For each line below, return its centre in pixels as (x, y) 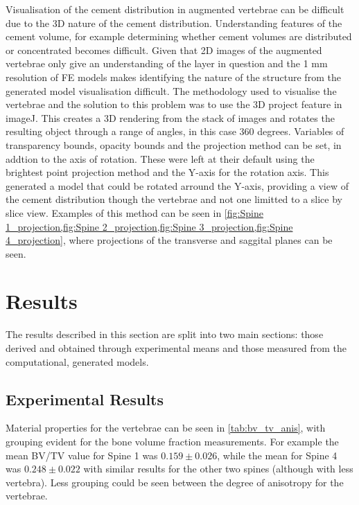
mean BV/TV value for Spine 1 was (82, 455)
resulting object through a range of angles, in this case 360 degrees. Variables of (175, 131)
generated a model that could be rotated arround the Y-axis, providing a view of (177, 185)
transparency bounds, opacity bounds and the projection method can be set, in (174, 144)
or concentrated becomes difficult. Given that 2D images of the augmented (164, 50)
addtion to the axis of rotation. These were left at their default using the (160, 158)
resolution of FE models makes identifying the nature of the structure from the (173, 77)
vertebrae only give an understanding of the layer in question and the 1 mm (167, 63)
